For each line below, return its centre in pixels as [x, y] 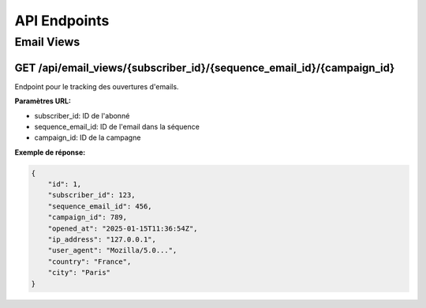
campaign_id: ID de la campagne [88, 137]
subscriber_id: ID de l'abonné [82, 115]
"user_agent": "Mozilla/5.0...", [112, 250]
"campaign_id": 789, [88, 218]
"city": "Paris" [79, 273]
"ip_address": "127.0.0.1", [102, 240]
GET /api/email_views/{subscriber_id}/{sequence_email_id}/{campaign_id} [205, 68]
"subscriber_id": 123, [92, 195]
